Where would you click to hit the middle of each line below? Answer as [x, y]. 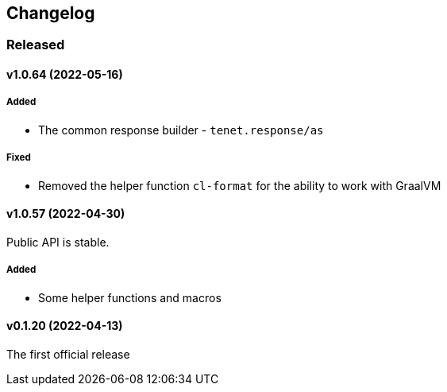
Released [36, 45]
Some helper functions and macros [130, 297]
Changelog [51, 13]
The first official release [68, 354]
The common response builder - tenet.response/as [181, 130]
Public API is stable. [58, 242]
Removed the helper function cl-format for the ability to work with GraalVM [240, 185]
